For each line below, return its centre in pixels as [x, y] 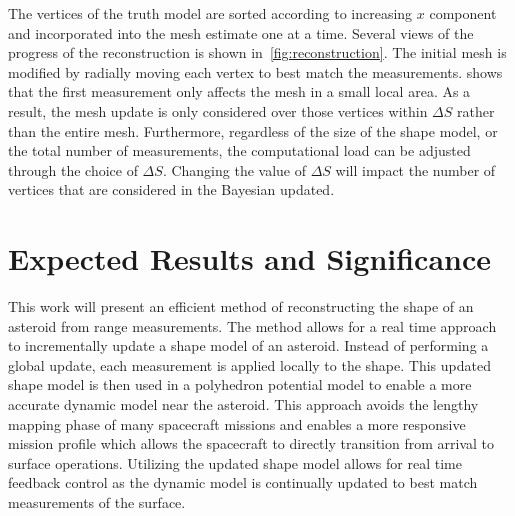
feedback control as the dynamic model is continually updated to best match [243, 482]
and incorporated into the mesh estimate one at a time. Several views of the [241, 32]
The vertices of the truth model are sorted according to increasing [210, 13]
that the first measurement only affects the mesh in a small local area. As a [239, 91]
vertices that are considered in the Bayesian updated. [171, 189]
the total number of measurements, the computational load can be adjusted [239, 150]
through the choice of [73, 169]
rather [476, 110]
